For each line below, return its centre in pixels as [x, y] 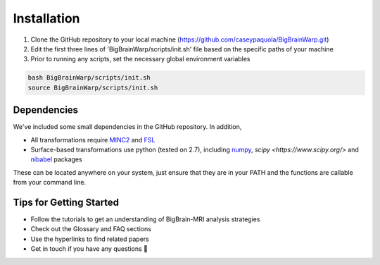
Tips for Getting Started [66, 202]
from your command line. [50, 183]
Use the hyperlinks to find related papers [90, 239]
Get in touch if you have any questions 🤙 [89, 249]
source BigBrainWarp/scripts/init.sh [93, 87]
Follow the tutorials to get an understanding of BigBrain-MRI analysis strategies [145, 219]
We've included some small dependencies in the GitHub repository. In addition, [127, 127]
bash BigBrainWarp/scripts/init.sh [89, 78]
